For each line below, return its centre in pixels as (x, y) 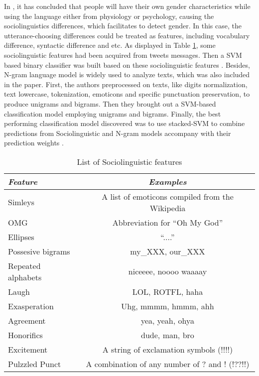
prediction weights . (34, 143)
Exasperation (31, 306)
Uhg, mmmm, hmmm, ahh (168, 306)
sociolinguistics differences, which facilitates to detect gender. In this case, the (123, 26)
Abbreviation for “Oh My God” (168, 222)
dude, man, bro (168, 335)
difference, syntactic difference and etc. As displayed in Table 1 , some (110, 45)
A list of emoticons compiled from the (168, 196)
